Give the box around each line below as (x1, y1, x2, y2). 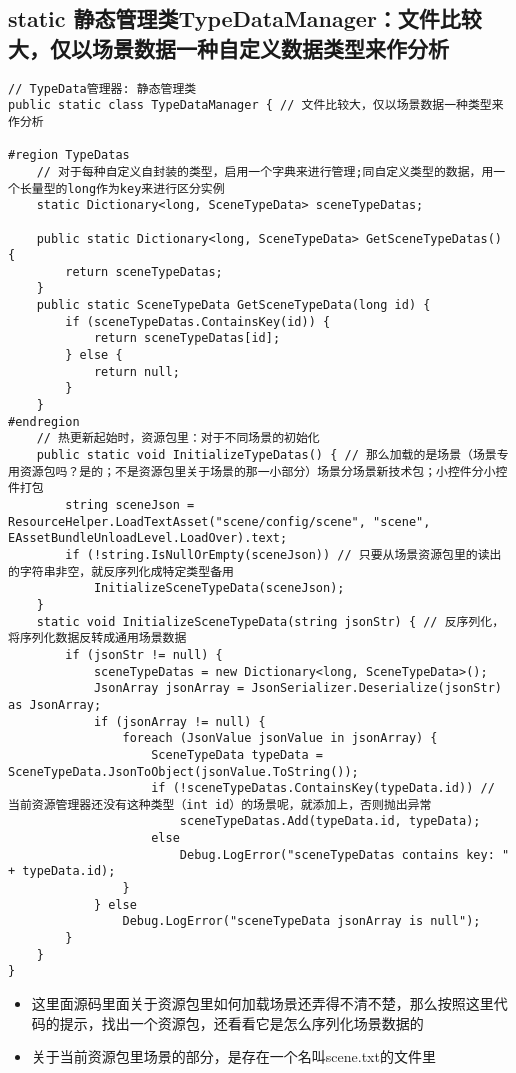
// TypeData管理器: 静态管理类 (8, 81, 197, 96)
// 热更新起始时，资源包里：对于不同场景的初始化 (36, 431, 320, 446)
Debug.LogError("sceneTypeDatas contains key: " (179, 847, 510, 862)
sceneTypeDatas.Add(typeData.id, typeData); (179, 814, 481, 829)
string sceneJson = (65, 498, 195, 512)
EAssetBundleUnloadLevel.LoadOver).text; (8, 531, 288, 546)
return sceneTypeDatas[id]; (93, 331, 281, 346)
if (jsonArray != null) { (93, 714, 266, 729)
